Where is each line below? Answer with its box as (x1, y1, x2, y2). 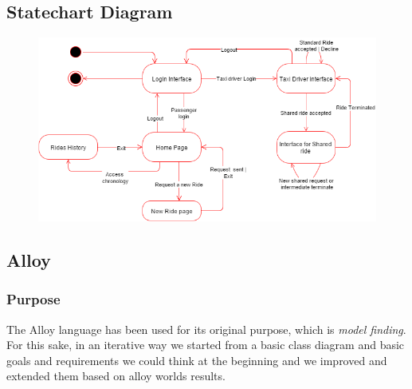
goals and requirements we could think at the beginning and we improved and (6, 351, 387, 368)
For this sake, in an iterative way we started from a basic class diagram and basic (6, 336, 405, 353)
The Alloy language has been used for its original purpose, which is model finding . (6, 320, 406, 337)
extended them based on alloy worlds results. (6, 367, 226, 384)
